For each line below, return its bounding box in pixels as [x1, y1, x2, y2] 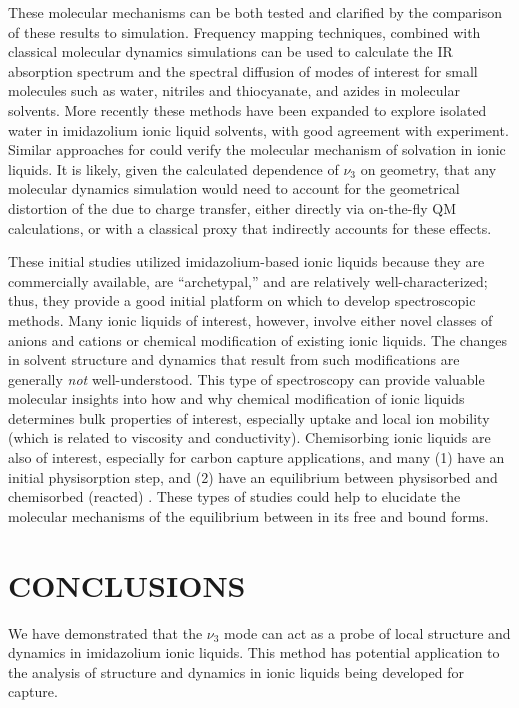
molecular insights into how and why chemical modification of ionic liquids [8, 388, 465, 409]
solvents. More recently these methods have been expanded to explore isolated [8, 99, 487, 120]
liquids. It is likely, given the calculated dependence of [8, 158, 339, 179]
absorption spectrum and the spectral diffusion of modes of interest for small [8, 60, 478, 81]
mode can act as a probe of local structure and [224, 622, 511, 643]
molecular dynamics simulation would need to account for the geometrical [8, 178, 460, 199]
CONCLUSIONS [8, 564, 246, 605]
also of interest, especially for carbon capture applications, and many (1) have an [8, 447, 505, 468]
